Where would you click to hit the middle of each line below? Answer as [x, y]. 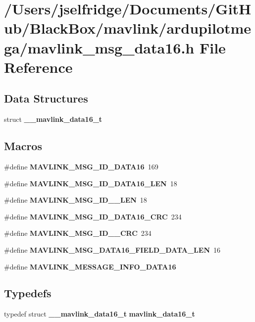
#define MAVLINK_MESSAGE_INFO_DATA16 [90, 266]
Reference [38, 67]
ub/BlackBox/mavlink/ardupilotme [128, 28]
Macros [23, 146]
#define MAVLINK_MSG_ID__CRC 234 [78, 233]
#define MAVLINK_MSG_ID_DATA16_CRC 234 [93, 216]
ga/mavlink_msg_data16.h [99, 47]
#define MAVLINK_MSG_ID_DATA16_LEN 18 [91, 183]
